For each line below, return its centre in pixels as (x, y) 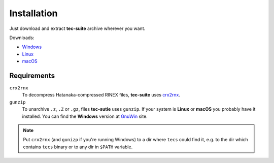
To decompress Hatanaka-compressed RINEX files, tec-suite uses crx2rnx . (101, 95)
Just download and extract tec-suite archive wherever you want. (77, 28)
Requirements (32, 75)
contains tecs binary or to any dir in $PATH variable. (78, 147)
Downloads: (22, 38)
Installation (33, 13)
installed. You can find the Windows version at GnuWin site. (85, 116)
